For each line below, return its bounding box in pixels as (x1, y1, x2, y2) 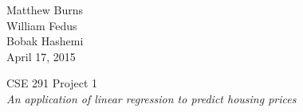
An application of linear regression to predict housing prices (6, 90, 297, 106)
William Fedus (6, 17, 77, 33)
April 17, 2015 (6, 48, 76, 64)
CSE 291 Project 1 (6, 75, 97, 91)
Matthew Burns (6, 2, 83, 17)
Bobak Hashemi (6, 33, 84, 49)
